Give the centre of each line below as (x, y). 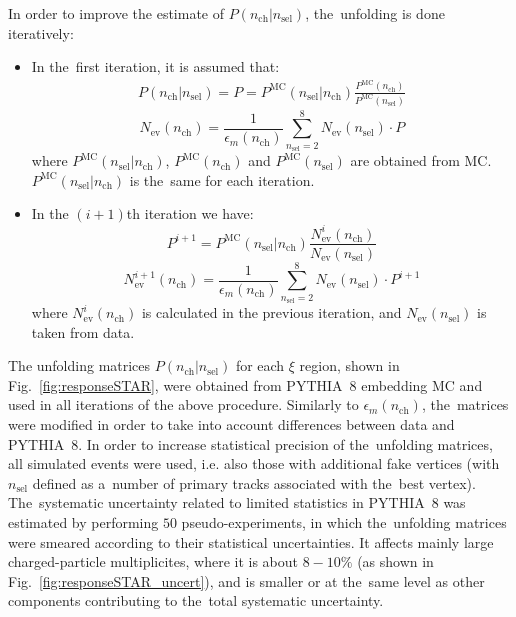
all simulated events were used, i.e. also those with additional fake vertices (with (254, 463)
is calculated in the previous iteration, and (271, 312)
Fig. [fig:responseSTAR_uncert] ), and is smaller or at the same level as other (246, 580)
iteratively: (41, 32)
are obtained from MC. (421, 160)
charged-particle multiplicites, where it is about (153, 561)
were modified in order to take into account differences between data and (231, 424)
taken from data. (83, 331)
